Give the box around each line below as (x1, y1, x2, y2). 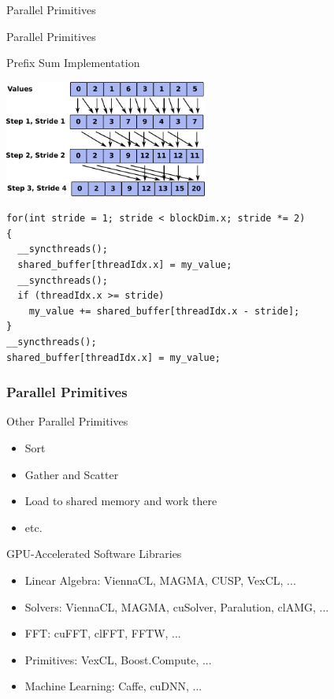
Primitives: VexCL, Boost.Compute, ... (24, 651, 212, 667)
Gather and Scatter (24, 466, 119, 482)
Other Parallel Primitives (6, 413, 128, 429)
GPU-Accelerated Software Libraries (6, 545, 182, 562)
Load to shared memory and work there (24, 493, 217, 509)
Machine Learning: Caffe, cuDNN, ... (24, 678, 202, 694)
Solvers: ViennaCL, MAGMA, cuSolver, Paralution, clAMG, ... (24, 598, 329, 615)
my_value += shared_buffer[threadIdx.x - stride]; (28, 305, 300, 317)
